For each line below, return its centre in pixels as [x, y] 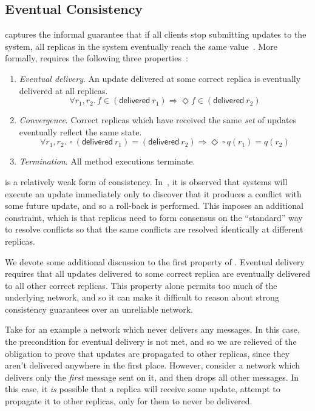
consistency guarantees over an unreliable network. [99, 309]
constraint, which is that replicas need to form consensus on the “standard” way [154, 217]
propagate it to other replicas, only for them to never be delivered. [129, 401]
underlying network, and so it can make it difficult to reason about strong [142, 297]
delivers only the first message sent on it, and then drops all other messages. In [152, 377]
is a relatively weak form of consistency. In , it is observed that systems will [146, 181]
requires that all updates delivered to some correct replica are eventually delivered [157, 273]
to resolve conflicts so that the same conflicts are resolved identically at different [154, 229]
